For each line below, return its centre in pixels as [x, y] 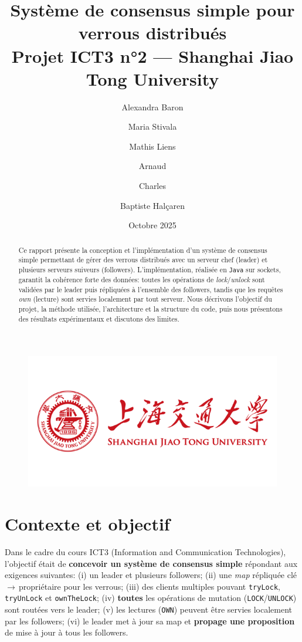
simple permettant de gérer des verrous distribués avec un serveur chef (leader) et [143, 260]
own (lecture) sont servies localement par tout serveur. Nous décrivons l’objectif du [145, 299]
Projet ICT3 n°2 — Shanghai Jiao [152, 55]
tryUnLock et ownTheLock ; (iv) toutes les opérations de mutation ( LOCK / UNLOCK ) [151, 598]
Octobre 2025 [152, 225]
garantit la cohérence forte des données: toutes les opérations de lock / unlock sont [142, 280]
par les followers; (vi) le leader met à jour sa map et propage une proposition [150, 621]
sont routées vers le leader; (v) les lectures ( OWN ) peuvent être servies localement [148, 609]
